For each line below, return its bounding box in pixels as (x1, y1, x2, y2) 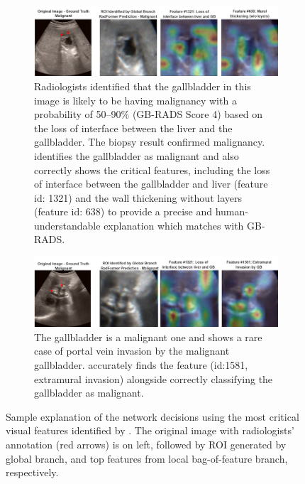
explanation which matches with (104, 217, 244, 232)
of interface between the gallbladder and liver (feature (34, 176, 268, 191)
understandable (34, 217, 101, 232)
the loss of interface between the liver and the (34, 120, 233, 135)
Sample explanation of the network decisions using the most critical (6, 409, 299, 424)
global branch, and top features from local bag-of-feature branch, (6, 451, 288, 466)
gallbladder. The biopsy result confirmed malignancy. (34, 134, 265, 149)
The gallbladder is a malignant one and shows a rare (34, 329, 262, 344)
